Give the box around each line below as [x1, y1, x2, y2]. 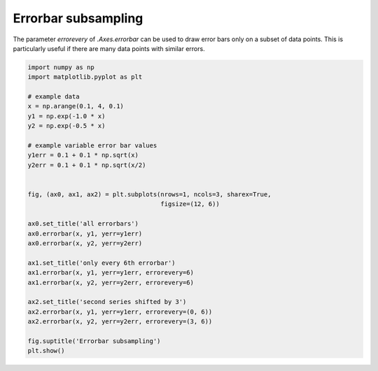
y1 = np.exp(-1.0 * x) [27, 112, 106, 120]
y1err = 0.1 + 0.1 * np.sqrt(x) [27, 151, 139, 159]
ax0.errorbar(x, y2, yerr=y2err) [27, 239, 143, 247]
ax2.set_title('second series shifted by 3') [27, 298, 187, 306]
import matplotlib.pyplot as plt [27, 73, 143, 81]
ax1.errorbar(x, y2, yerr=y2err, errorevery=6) [27, 278, 194, 286]
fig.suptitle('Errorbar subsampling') [27, 337, 161, 345]
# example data [27, 93, 80, 101]
